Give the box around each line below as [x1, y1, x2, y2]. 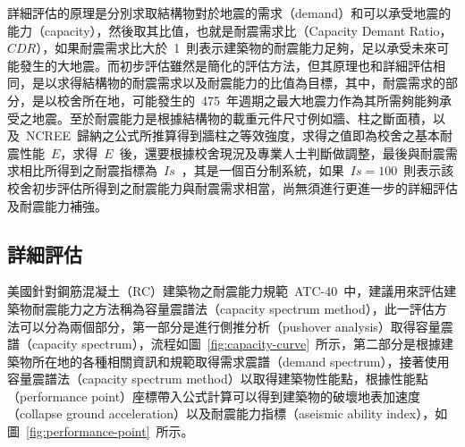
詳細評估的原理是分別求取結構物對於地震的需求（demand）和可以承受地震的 [7, 4, 452, 21]
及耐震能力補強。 [7, 196, 107, 215]
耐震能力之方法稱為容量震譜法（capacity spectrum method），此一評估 [31, 299, 435, 317]
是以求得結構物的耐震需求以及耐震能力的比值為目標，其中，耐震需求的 [31, 73, 445, 92]
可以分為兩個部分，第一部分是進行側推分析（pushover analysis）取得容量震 [19, 316, 453, 335]
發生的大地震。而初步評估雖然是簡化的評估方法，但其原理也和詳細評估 [19, 55, 433, 74]
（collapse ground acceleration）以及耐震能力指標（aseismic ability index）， [7, 404, 435, 423]
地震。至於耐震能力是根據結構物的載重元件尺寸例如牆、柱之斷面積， [31, 108, 433, 127]
